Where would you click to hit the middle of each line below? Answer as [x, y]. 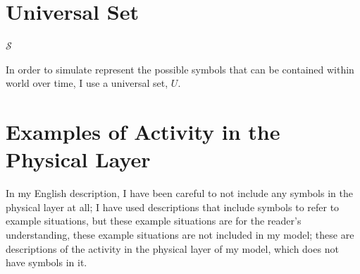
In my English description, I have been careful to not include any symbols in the [179, 193]
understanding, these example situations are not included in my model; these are [180, 234]
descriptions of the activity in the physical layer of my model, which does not [172, 248]
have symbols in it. [46, 262]
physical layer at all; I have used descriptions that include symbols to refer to [173, 207]
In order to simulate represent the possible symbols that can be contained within [180, 69]
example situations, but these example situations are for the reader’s [154, 221]
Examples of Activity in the [143, 132]
